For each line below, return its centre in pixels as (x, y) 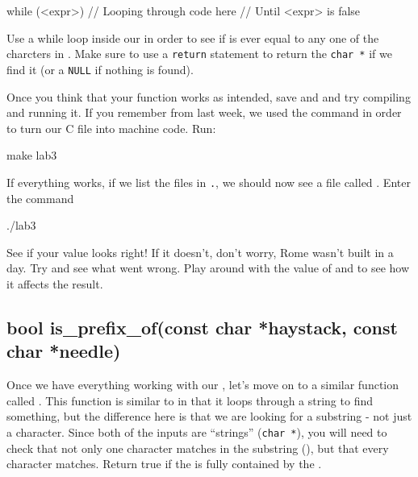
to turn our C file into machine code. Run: (111, 128)
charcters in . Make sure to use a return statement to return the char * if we (199, 54)
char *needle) (64, 351)
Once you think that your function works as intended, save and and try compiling (209, 96)
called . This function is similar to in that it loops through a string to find (190, 400)
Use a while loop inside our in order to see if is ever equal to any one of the (193, 37)
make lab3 (32, 155)
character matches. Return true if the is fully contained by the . (164, 464)
